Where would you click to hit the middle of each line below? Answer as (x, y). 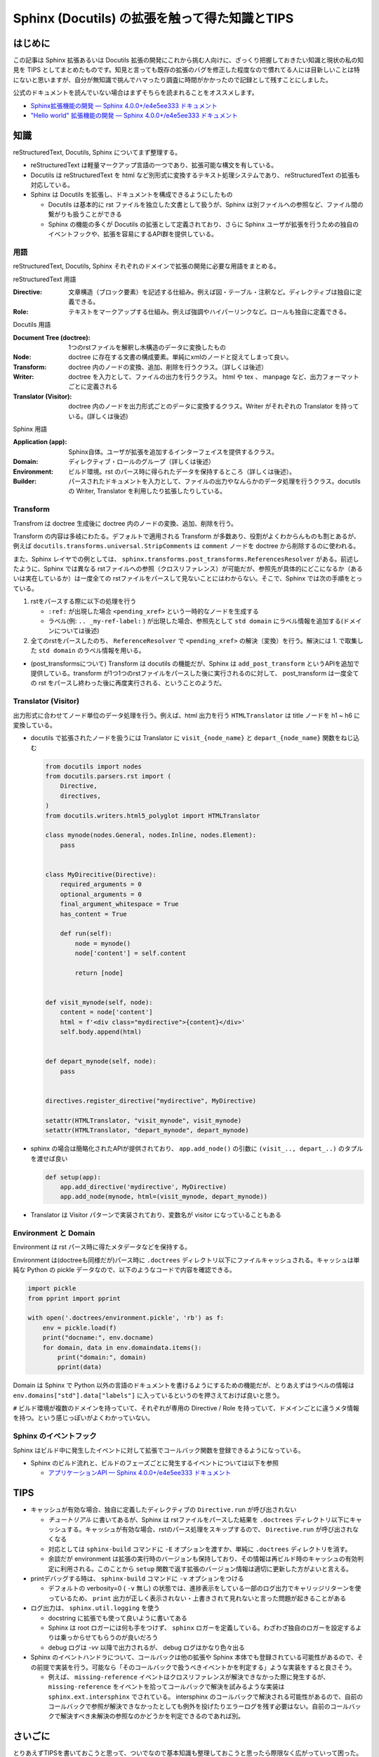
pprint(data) (80, 1367)
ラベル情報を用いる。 (114, 651)
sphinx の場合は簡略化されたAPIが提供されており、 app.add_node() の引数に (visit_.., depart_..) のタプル (197, 1148)
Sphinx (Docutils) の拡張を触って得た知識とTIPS (153, 18)
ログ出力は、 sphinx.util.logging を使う (95, 1608)
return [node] (99, 973)
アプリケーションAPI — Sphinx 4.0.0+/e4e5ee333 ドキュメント (140, 1473)
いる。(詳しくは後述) (99, 416)
